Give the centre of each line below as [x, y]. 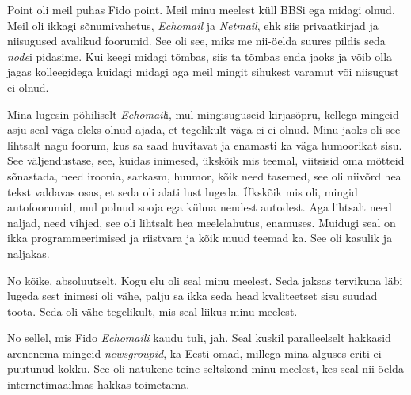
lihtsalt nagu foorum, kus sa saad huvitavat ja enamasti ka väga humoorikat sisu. [205, 144]
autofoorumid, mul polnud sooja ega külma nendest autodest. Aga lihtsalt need [200, 207]
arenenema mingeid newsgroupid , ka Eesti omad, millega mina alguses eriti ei [194, 353]
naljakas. [29, 253]
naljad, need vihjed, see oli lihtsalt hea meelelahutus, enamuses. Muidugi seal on [202, 222]
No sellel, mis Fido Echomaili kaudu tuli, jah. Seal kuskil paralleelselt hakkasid [199, 338]
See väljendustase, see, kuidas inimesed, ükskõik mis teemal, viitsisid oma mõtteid [206, 160]
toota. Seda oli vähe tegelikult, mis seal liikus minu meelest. [152, 311]
